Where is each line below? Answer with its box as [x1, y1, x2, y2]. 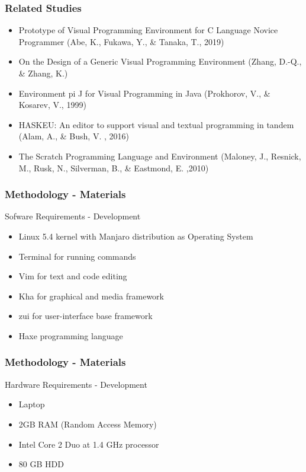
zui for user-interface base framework [18, 310, 153, 322]
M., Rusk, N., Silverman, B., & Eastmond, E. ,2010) [18, 161, 209, 174]
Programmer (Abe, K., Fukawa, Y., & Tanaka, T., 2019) [18, 35, 224, 47]
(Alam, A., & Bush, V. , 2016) [18, 130, 129, 142]
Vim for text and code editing [18, 270, 127, 282]
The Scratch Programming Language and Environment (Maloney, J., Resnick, [18, 149, 301, 162]
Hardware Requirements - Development [5, 378, 147, 390]
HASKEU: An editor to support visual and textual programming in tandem [18, 118, 294, 130]
